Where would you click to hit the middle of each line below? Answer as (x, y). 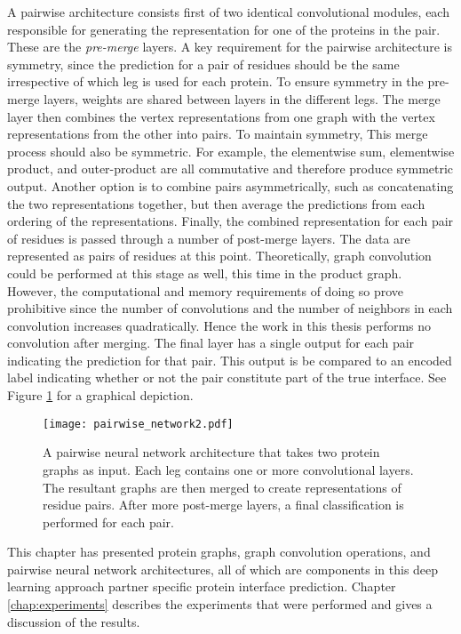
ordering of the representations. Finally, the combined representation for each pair (230, 221)
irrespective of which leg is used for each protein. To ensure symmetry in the (215, 81)
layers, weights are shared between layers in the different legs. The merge (242, 98)
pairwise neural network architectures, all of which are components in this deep (223, 569)
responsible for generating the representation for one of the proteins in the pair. (224, 29)
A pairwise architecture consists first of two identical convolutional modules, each (228, 12)
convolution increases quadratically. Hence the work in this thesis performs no (219, 325)
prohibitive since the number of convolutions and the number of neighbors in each (230, 308)
